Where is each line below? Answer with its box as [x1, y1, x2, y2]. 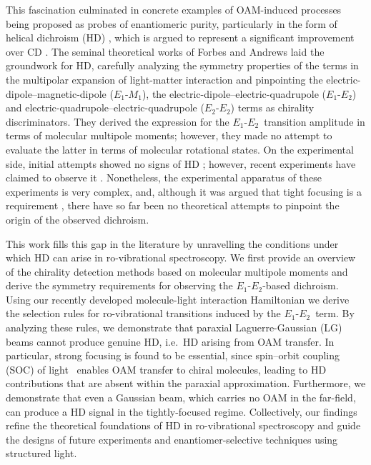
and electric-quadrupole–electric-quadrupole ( [6, 100, 204, 115]
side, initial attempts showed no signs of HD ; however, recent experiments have [6, 156, 356, 171]
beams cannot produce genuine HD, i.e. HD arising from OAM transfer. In [6, 334, 335, 349]
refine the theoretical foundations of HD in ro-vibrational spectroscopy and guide [6, 418, 361, 433]
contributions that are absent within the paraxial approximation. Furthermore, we [6, 376, 366, 391]
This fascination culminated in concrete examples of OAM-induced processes [6, 2, 342, 16]
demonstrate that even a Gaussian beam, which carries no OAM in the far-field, [6, 390, 356, 405]
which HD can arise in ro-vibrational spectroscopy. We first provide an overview [6, 250, 356, 265]
